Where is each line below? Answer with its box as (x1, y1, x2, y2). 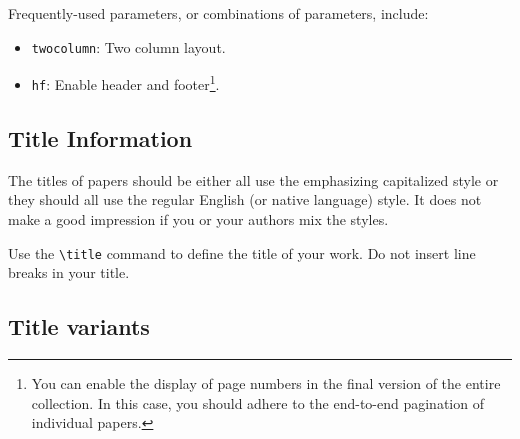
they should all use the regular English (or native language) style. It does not (8, 189, 482, 210)
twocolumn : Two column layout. (31, 36, 226, 57)
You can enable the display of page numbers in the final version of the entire (31, 373, 501, 393)
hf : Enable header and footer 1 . (31, 71, 220, 94)
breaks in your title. (8, 262, 130, 283)
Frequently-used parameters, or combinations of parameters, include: (8, 3, 429, 23)
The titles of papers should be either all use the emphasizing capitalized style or (8, 169, 499, 190)
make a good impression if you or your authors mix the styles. (8, 208, 389, 229)
